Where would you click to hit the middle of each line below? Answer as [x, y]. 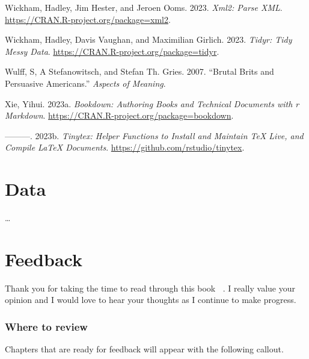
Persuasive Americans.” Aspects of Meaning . [85, 83]
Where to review [46, 326]
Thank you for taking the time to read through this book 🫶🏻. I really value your [150, 288]
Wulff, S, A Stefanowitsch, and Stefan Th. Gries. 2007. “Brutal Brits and [139, 71]
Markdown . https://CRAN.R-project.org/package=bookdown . [119, 115]
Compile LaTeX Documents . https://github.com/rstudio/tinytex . [125, 147]
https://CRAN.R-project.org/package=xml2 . [88, 19]
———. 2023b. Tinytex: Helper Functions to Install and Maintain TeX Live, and [154, 135]
